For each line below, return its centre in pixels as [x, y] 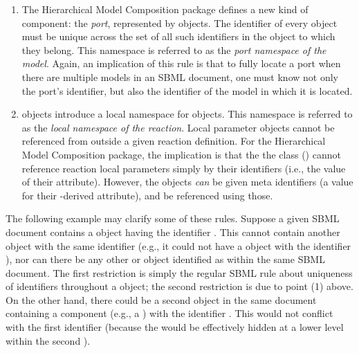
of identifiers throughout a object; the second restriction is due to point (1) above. [179, 286]
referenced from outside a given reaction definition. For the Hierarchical [174, 141]
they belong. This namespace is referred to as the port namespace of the [174, 49]
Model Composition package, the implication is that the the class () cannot [181, 154]
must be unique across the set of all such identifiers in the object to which [178, 36]
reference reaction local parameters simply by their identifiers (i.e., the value [184, 168]
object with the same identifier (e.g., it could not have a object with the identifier [178, 245]
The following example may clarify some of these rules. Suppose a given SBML [173, 218]
